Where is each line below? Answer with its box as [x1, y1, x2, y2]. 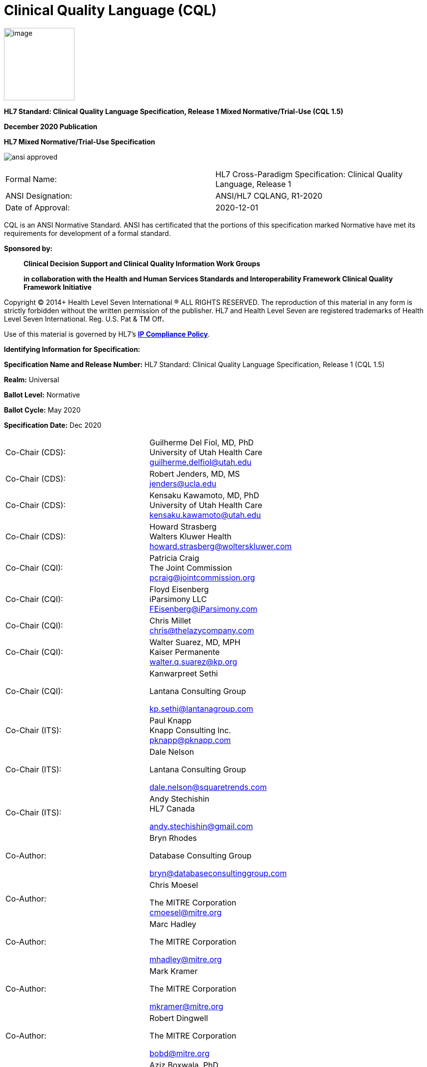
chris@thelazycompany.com [149, 625, 254, 635]
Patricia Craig [149, 553, 199, 563]
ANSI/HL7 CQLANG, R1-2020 [215, 190, 323, 201]
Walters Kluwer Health [149, 531, 232, 541]
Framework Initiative [24, 282, 92, 291]
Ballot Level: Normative [4, 390, 80, 399]
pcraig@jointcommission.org [149, 572, 255, 582]
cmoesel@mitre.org [149, 907, 222, 917]
